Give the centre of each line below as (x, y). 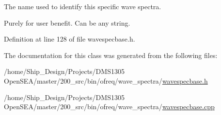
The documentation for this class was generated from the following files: (111, 55)
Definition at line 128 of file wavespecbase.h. (70, 39)
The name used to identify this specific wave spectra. (83, 6)
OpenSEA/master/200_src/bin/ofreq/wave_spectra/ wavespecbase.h (106, 80)
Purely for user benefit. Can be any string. (67, 22)
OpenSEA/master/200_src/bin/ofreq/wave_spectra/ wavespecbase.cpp (109, 107)
